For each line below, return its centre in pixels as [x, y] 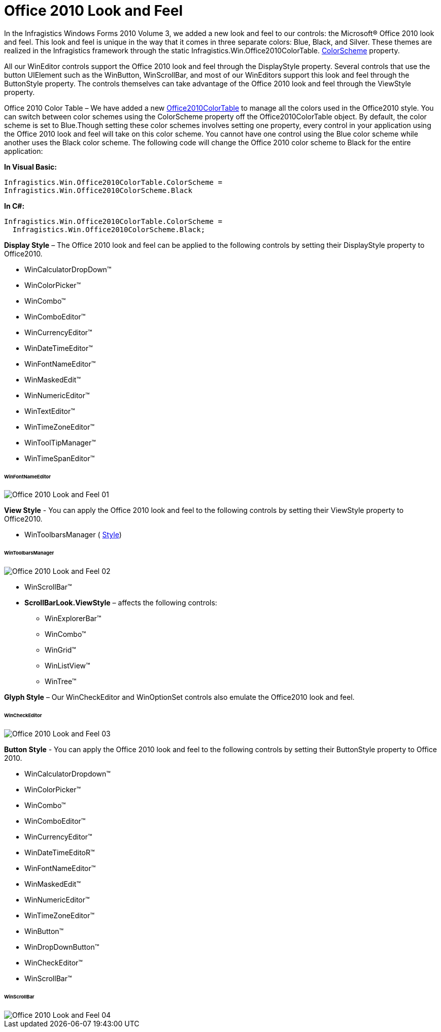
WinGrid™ [60, 650]
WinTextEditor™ [50, 411]
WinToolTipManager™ [60, 442]
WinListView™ [67, 666]
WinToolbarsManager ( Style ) [73, 535]
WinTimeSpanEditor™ [60, 458]
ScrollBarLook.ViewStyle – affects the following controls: [121, 603]
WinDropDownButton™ [62, 947]
